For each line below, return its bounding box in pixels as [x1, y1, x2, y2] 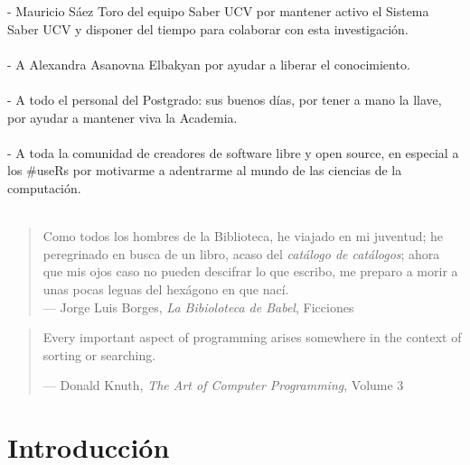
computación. [7, 178, 81, 197]
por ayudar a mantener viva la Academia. [7, 107, 238, 126]
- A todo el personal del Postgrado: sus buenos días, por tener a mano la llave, [7, 89, 442, 108]
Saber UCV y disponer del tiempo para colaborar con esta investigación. [7, 19, 409, 38]
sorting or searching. [42, 345, 156, 364]
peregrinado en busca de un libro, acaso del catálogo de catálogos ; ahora [42, 244, 440, 263]
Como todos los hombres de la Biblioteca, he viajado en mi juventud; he [42, 227, 444, 246]
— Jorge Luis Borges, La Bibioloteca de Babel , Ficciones [42, 297, 354, 316]
